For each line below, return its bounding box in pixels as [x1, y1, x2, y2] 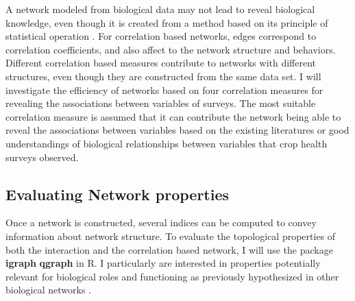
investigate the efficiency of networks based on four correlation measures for [5, 82, 323, 97]
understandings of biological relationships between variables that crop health [5, 136, 328, 150]
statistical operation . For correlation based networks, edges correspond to [5, 29, 317, 43]
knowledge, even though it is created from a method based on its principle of [5, 15, 328, 29]
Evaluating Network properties [5, 183, 230, 204]
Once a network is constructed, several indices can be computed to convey [5, 215, 317, 230]
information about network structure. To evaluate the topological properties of [5, 228, 336, 243]
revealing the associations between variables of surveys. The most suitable [5, 96, 316, 110]
